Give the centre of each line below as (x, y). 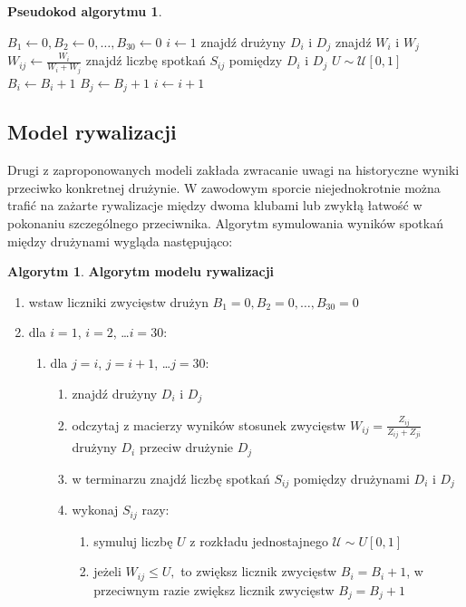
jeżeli (107, 571)
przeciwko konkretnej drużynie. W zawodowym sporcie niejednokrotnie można (224, 187)
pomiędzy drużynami (351, 478)
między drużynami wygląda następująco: (120, 241)
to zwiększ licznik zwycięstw (259, 571)
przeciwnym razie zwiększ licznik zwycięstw (214, 589)
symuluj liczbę (133, 540)
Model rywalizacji (92, 132)
